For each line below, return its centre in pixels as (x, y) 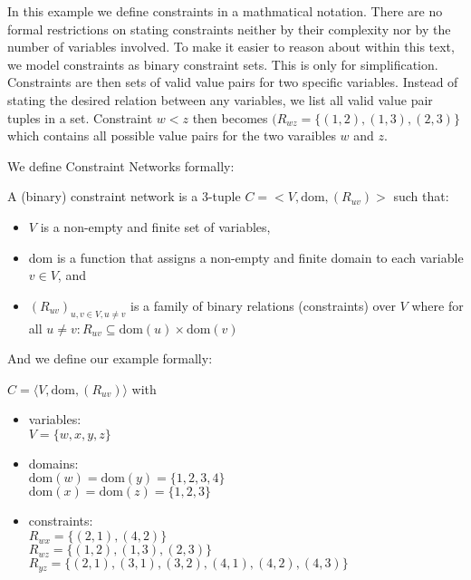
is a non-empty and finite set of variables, (155, 226)
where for (437, 305)
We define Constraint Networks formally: (121, 165)
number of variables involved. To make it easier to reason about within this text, (231, 47)
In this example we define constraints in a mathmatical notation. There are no (225, 11)
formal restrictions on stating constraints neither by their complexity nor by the (229, 29)
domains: (53, 463)
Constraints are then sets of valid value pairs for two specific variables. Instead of (233, 82)
